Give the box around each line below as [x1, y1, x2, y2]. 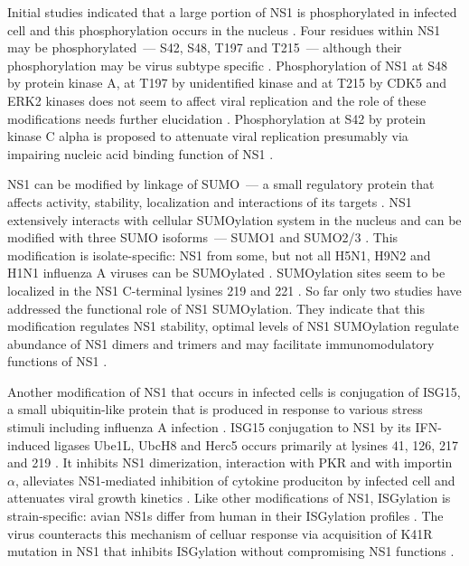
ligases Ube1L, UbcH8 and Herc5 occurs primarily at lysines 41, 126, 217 [54, 435, 458, 454]
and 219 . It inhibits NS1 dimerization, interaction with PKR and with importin [7, 453, 453, 472]
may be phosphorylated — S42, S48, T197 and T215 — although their [7, 38, 402, 57]
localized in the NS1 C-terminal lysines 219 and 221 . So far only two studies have [7, 280, 462, 299]
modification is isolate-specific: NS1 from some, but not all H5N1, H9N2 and [7, 245, 431, 264]
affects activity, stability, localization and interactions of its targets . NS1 [7, 192, 412, 211]
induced [7, 435, 51, 454]
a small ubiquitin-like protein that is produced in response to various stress [7, 400, 423, 419]
